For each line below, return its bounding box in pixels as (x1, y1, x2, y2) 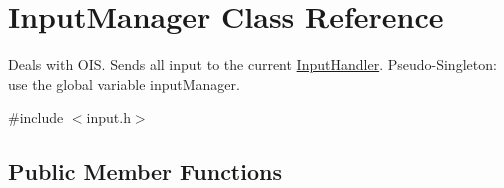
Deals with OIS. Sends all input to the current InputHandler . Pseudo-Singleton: (8, 54, 497, 75)
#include (8, 107, 64, 128)
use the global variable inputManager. (8, 73, 240, 94)
